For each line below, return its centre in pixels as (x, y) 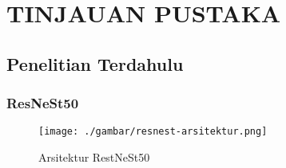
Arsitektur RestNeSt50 (94, 157)
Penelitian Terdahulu (95, 63)
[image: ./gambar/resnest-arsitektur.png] (153, 132)
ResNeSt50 (43, 103)
